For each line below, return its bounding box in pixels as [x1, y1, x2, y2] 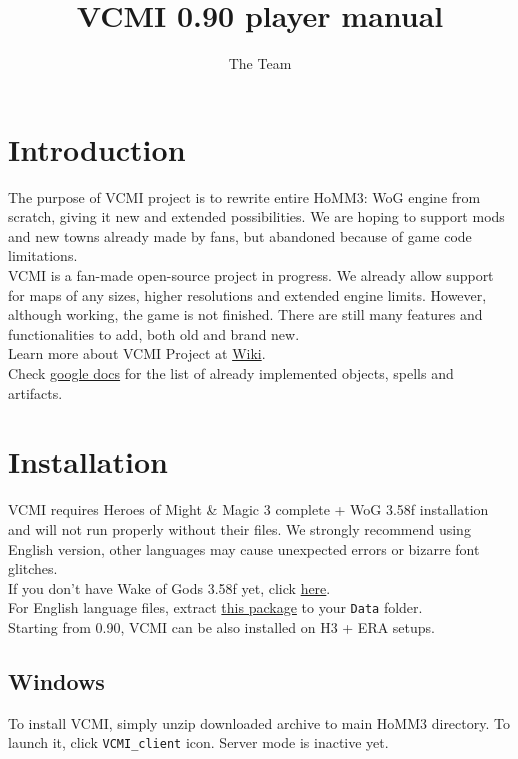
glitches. [8, 558, 58, 579]
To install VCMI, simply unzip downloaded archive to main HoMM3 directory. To [8, 712, 510, 733]
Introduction [8, 128, 186, 169]
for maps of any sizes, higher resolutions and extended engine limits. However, [8, 284, 487, 305]
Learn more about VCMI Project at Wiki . [8, 343, 266, 364]
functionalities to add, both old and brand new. [8, 323, 300, 344]
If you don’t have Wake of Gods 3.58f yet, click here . [8, 577, 331, 598]
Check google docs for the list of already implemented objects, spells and [8, 363, 454, 383]
